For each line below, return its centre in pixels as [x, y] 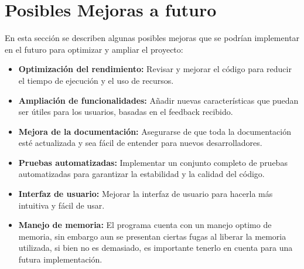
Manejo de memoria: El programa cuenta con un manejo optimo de [145, 225]
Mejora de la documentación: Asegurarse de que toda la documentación [155, 131]
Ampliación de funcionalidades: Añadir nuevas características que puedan [158, 100]
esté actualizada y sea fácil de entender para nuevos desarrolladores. [140, 143]
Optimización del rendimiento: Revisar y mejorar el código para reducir [155, 69]
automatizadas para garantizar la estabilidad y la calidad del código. [141, 174]
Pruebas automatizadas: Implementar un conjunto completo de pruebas [153, 162]
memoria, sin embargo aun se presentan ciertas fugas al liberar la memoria [152, 236]
